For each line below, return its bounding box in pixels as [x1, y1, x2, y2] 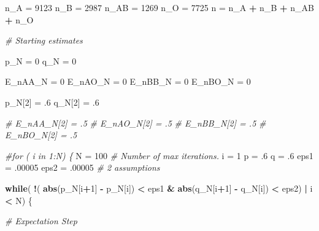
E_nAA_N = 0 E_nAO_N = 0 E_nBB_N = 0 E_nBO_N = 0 [5, 75, 251, 88]
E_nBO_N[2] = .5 [5, 128, 77, 141]
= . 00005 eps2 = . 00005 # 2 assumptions [5, 161, 160, 174]
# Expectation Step [5, 214, 77, 227]
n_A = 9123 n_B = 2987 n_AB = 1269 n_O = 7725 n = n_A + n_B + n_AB [5, 1, 314, 14]
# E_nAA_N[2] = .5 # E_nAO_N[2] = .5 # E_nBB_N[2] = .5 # [5, 116, 266, 129]
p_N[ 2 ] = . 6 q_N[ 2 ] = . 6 [5, 95, 99, 108]
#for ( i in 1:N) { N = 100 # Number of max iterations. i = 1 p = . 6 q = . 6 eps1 [5, 149, 313, 162]
